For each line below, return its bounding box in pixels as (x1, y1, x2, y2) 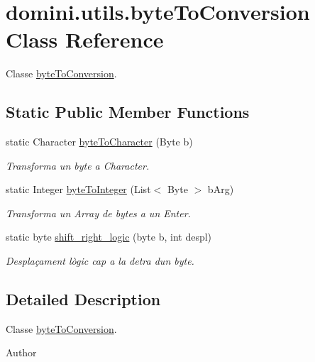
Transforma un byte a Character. (6, 158, 150, 172)
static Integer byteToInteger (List (6, 182, 151, 197)
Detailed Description (6, 288, 161, 310)
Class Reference (6, 25, 164, 54)
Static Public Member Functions (6, 101, 250, 123)
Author (6, 345, 37, 360)
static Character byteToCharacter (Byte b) (6, 134, 193, 149)
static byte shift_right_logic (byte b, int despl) (6, 229, 212, 244)
